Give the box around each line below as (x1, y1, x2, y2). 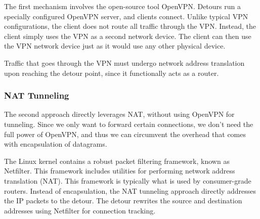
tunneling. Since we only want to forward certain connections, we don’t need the (4, 118, 253, 129)
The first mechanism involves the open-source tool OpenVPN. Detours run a (4, 1, 241, 11)
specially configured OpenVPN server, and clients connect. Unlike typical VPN (4, 11, 248, 21)
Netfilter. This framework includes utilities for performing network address (4, 165, 235, 176)
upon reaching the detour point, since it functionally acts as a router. (4, 67, 219, 78)
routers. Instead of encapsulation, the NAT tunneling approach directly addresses (4, 185, 256, 196)
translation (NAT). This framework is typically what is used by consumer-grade (4, 175, 251, 186)
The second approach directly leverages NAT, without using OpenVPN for (4, 109, 235, 119)
